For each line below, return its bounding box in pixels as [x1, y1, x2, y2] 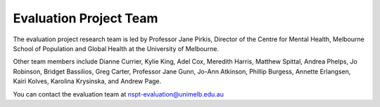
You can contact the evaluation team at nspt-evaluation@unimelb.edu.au [13, 90, 224, 98]
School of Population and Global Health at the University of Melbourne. [13, 44, 220, 52]
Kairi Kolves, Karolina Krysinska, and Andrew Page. [13, 77, 162, 85]
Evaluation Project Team [13, 10, 158, 26]
